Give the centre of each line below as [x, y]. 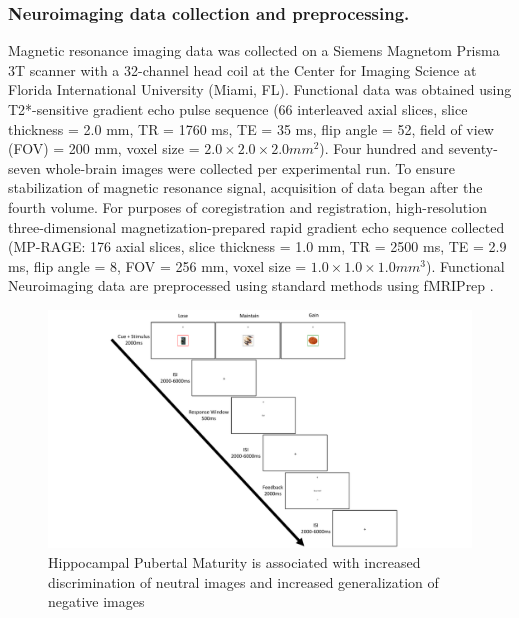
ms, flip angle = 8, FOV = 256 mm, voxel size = [157, 265]
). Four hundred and [381, 148]
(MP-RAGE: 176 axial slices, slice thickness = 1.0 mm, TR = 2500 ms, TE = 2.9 [257, 246]
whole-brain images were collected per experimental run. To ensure [250, 167]
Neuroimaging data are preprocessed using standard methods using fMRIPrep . [251, 285]
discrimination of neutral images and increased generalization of [243, 581]
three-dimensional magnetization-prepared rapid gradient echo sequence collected [256, 226]
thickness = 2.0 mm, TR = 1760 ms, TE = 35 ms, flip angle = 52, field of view [251, 128]
